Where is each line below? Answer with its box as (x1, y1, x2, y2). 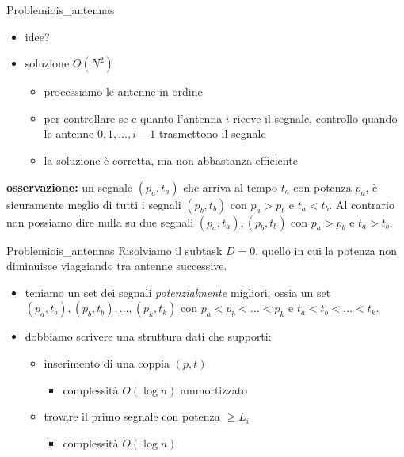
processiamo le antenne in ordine (44, 83, 203, 100)
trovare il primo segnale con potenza (44, 408, 220, 425)
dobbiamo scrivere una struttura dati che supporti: (25, 328, 272, 345)
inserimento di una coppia (44, 354, 170, 371)
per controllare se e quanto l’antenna (44, 109, 223, 126)
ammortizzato (181, 381, 248, 398)
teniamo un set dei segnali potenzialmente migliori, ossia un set (25, 284, 331, 300)
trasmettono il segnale (158, 125, 266, 142)
